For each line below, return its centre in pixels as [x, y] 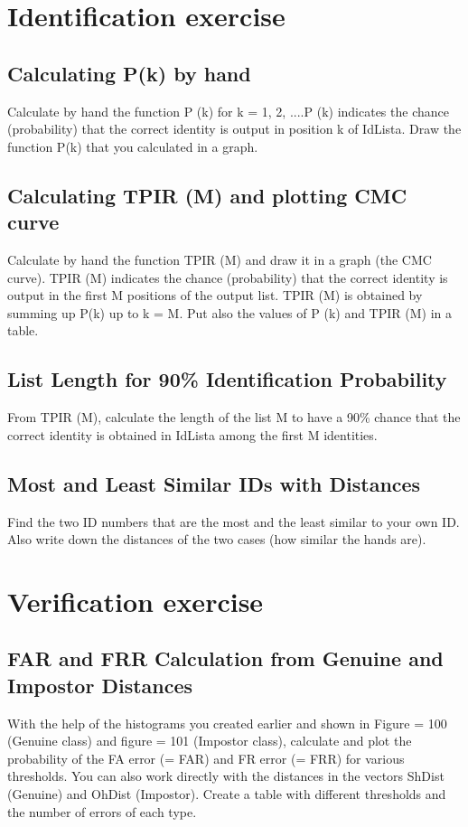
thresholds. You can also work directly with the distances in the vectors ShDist [226, 776]
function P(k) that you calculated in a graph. [133, 146]
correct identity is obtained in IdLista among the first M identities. [192, 434]
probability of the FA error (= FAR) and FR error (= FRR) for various [206, 758]
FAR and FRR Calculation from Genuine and [225, 658]
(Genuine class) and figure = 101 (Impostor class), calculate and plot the [210, 741]
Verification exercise [136, 601]
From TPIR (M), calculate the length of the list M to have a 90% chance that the [234, 417]
